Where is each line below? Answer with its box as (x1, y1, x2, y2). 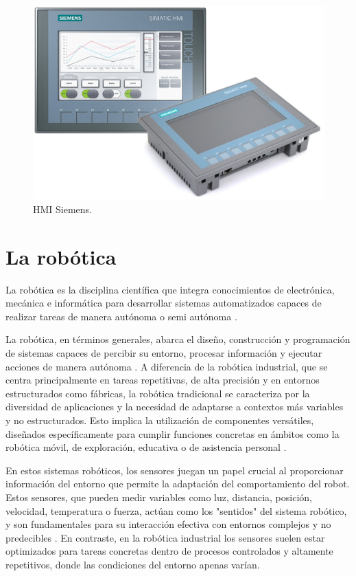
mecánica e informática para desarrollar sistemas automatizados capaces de (5, 296, 322, 310)
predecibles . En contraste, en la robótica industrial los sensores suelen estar (5, 530, 325, 544)
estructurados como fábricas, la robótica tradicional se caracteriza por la (5, 386, 310, 400)
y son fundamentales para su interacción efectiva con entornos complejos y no (5, 517, 331, 531)
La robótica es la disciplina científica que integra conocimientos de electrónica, (5, 282, 335, 296)
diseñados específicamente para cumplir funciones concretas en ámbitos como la (5, 426, 340, 441)
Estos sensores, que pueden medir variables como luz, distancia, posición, (5, 490, 312, 505)
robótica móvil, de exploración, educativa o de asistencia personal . (5, 440, 287, 454)
